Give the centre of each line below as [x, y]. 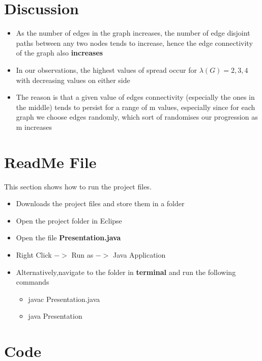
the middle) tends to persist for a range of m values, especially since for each [136, 107]
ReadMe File [50, 162]
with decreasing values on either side [73, 80]
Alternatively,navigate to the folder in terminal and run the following [126, 272]
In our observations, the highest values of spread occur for [107, 70]
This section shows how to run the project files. [78, 186]
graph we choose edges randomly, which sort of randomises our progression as [137, 117]
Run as [82, 254]
